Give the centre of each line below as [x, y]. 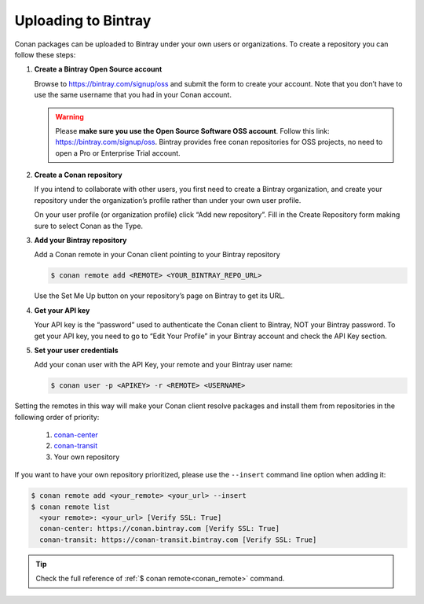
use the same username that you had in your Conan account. [133, 95]
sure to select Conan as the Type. [89, 226]
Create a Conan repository [78, 175]
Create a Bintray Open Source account [98, 69]
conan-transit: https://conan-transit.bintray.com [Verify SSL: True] [178, 540]
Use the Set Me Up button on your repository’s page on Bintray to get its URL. [160, 296]
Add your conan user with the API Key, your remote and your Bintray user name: [164, 365]
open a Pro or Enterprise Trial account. [118, 153]
